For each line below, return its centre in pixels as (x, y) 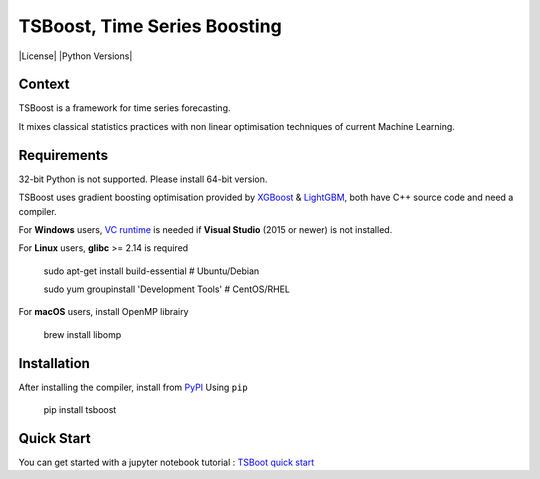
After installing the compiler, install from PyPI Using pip (133, 387)
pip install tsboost (80, 410)
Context (44, 84)
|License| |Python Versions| (75, 56)
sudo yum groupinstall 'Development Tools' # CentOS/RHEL (166, 289)
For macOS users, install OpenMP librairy (103, 312)
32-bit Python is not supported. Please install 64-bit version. (143, 179)
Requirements (63, 155)
